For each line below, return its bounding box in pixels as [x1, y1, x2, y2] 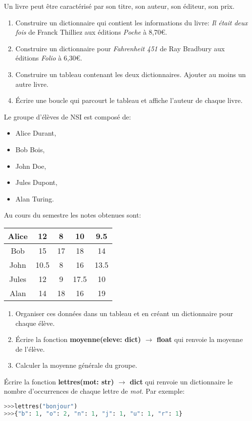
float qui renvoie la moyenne [156, 334, 243, 344]
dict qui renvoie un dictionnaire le [129, 376, 233, 386]
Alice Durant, [15, 128, 56, 138]
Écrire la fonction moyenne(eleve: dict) [15, 334, 141, 344]
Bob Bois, [15, 144, 45, 154]
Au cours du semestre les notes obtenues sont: [4, 210, 141, 220]
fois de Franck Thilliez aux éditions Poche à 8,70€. [15, 27, 168, 37]
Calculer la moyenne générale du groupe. [15, 360, 137, 370]
